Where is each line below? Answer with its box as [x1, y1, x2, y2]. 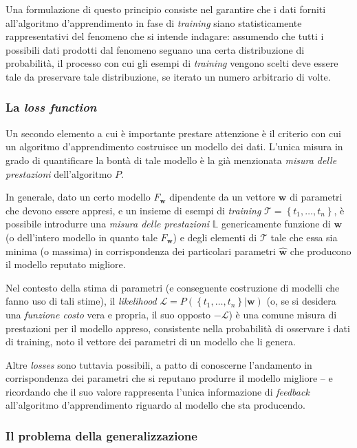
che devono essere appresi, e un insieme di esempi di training [6, 203, 261, 217]
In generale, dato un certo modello [6, 190, 151, 204]
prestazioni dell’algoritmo [6, 166, 112, 181]
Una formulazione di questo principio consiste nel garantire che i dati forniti [6, 2, 326, 16]
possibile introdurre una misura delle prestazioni [6, 216, 210, 231]
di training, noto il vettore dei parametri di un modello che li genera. [6, 334, 296, 349]
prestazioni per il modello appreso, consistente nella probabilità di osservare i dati [6, 320, 350, 335]
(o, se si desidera [266, 294, 336, 308]
